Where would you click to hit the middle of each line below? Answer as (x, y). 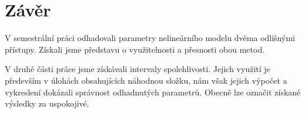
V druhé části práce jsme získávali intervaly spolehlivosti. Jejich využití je (138, 69)
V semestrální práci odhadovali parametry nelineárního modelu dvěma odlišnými (150, 38)
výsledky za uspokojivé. (47, 103)
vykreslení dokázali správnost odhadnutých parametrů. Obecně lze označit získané (153, 92)
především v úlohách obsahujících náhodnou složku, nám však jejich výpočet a (146, 80)
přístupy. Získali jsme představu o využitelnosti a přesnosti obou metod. (135, 49)
